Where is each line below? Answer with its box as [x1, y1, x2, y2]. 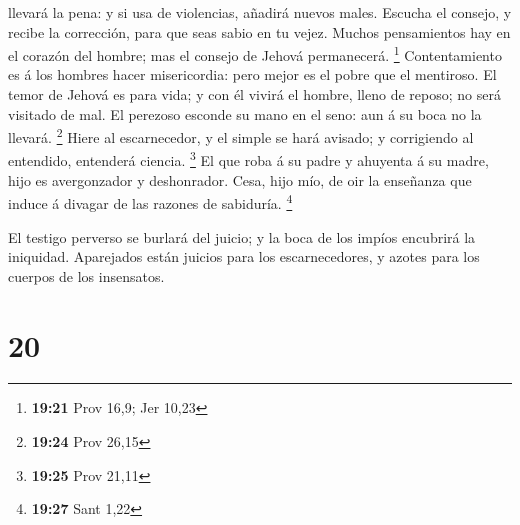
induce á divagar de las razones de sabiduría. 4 [8, 190, 293, 213]
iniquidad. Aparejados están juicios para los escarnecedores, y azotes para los [8, 246, 480, 267]
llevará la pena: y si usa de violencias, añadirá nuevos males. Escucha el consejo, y [8, 2, 512, 22]
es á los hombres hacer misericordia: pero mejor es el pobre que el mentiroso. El [8, 64, 497, 85]
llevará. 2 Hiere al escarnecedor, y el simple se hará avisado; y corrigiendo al [8, 124, 474, 147]
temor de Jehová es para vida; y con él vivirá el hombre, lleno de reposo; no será [8, 84, 501, 105]
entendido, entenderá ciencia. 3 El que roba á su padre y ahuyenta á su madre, [8, 147, 489, 171]
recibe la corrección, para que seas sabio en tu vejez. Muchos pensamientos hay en [8, 21, 511, 42]
